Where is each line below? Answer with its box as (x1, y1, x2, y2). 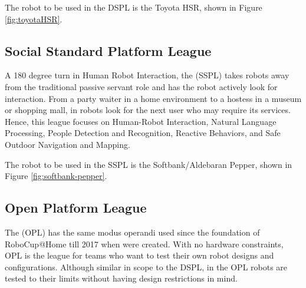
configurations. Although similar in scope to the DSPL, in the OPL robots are (5, 260, 288, 273)
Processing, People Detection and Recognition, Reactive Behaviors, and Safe (5, 127, 281, 139)
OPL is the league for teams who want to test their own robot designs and (5, 249, 274, 261)
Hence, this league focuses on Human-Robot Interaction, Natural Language (5, 115, 277, 127)
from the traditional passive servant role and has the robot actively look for (5, 80, 278, 92)
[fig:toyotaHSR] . (5, 12, 62, 25)
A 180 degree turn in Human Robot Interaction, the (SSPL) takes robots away (5, 69, 289, 81)
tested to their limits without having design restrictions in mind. (5, 272, 238, 284)
